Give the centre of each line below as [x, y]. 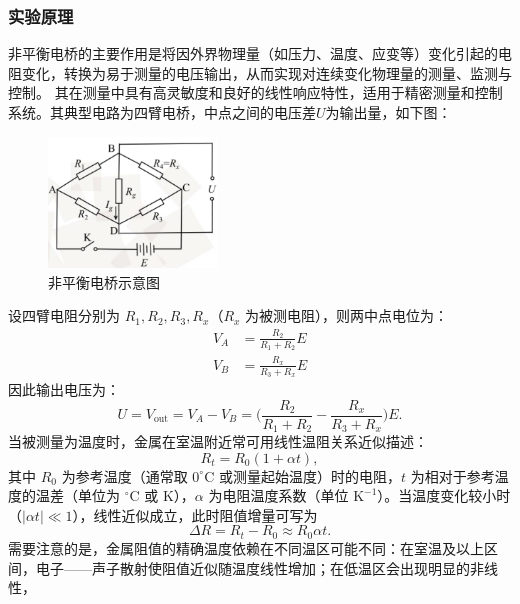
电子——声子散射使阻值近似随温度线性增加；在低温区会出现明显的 [252, 567]
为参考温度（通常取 [124, 475]
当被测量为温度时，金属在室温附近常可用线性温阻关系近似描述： [218, 441]
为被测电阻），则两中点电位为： [347, 315]
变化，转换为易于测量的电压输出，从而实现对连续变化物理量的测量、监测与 [266, 72]
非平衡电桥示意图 [104, 281]
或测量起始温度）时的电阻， [309, 475]
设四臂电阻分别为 [64, 315]
